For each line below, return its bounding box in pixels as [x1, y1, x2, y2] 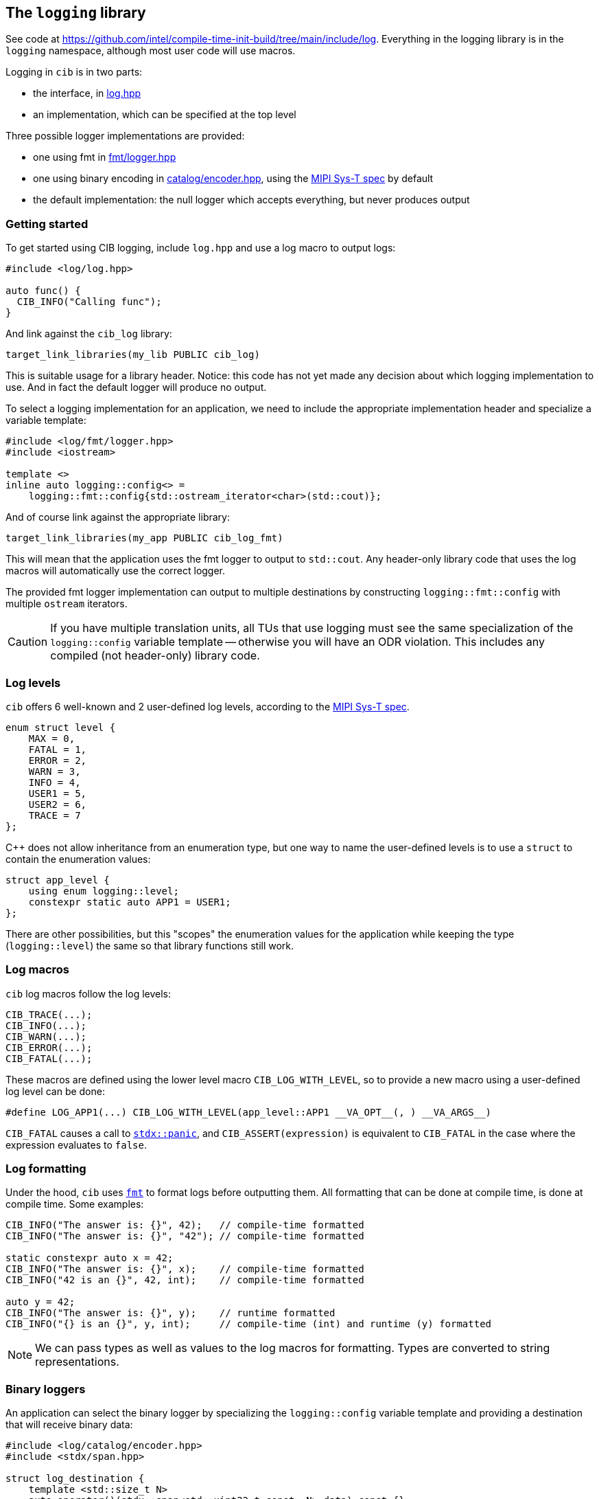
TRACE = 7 [28, 809, 81, 821]
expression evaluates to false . [5, 1138, 148, 1151]
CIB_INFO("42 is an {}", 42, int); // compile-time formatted [5, 1274, 364, 1286]
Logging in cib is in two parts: [5, 66, 143, 78]
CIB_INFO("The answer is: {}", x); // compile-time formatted [5, 1263, 364, 1275]
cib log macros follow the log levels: [5, 987, 172, 1000]
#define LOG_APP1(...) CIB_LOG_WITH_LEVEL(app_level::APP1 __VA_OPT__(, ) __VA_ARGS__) [5, 1106, 492, 1118]
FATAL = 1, [28, 743, 87, 755]
